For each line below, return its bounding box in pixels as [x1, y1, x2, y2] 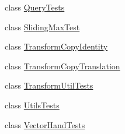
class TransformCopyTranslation [5, 59, 120, 72]
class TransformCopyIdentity [5, 40, 108, 52]
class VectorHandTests [5, 118, 85, 131]
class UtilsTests [5, 98, 60, 111]
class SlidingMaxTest [5, 20, 80, 33]
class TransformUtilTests [5, 79, 93, 91]
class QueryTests [5, 1, 65, 13]
